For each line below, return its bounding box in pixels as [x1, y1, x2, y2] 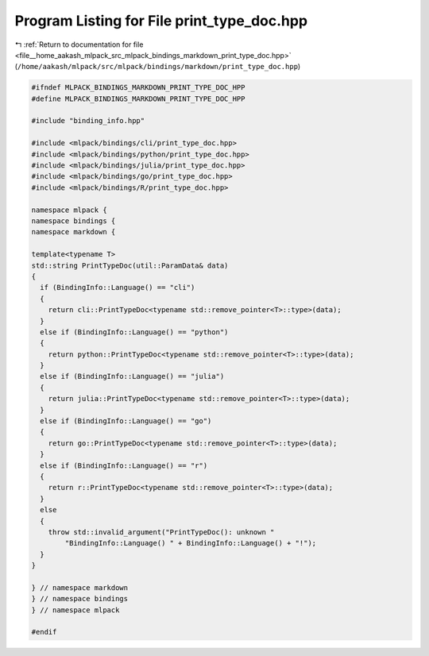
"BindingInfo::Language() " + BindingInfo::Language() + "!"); [64, 538, 317, 548]
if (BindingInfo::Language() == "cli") [40, 283, 195, 292]
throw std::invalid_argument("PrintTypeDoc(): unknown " [48, 527, 275, 536]
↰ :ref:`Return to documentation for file [14, 40, 144, 49]
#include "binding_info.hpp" [31, 116, 145, 125]
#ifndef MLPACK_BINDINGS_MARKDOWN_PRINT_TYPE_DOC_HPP [31, 83, 245, 92]
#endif [31, 627, 57, 637]
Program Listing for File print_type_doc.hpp [14, 12, 308, 29]
